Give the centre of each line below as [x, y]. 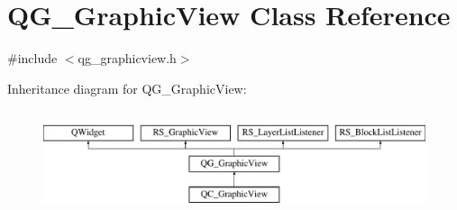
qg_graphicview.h [127, 58]
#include [32, 58]
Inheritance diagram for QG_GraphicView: [127, 88]
